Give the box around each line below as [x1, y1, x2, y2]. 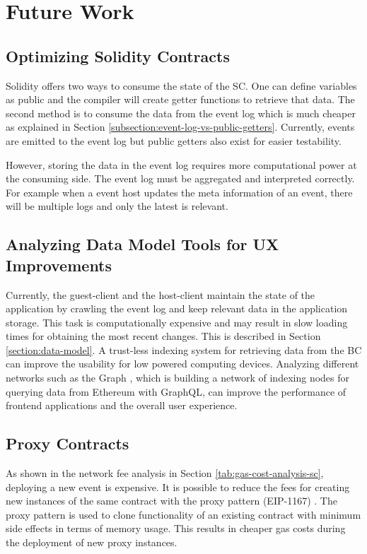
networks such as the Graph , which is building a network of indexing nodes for [6, 370, 350, 385]
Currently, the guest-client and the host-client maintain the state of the [6, 287, 315, 302]
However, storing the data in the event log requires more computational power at [6, 157, 357, 172]
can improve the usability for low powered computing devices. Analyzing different [6, 356, 359, 371]
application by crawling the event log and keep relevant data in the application [6, 301, 348, 316]
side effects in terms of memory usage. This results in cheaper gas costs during [6, 521, 346, 536]
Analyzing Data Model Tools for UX [6, 233, 279, 255]
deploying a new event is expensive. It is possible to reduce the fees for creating [6, 479, 350, 494]
